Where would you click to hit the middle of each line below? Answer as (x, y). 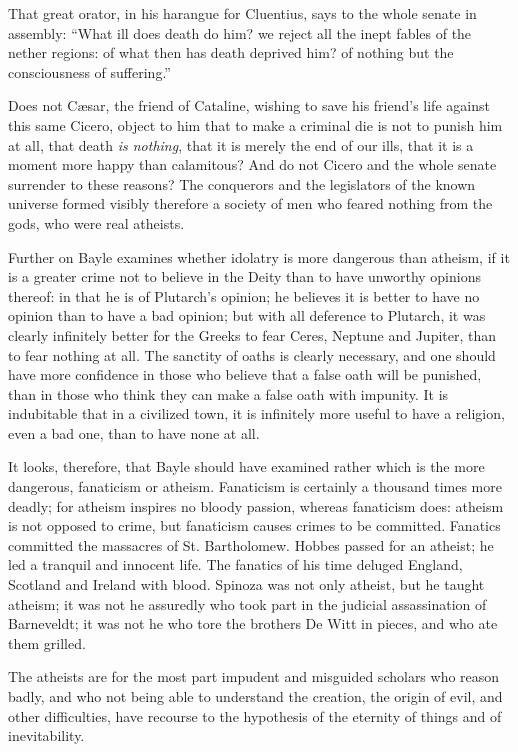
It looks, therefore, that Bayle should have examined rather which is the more (246, 466)
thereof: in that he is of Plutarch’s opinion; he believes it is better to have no (244, 295)
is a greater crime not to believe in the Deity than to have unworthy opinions (244, 276)
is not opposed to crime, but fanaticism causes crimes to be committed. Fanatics (254, 525)
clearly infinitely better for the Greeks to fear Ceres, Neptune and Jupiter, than (252, 334)
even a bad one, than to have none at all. (134, 432)
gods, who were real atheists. (96, 222)
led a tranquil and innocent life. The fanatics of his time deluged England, (235, 564)
